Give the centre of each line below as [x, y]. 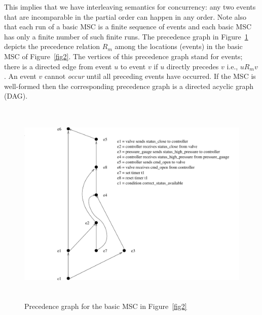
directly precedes [193, 66]
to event [133, 66]
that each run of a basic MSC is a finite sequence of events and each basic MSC [128, 27]
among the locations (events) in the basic [179, 46]
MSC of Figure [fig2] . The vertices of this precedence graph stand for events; [123, 56]
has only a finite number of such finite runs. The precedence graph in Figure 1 [126, 36]
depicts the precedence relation [52, 46]
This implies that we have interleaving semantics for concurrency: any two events [130, 7]
